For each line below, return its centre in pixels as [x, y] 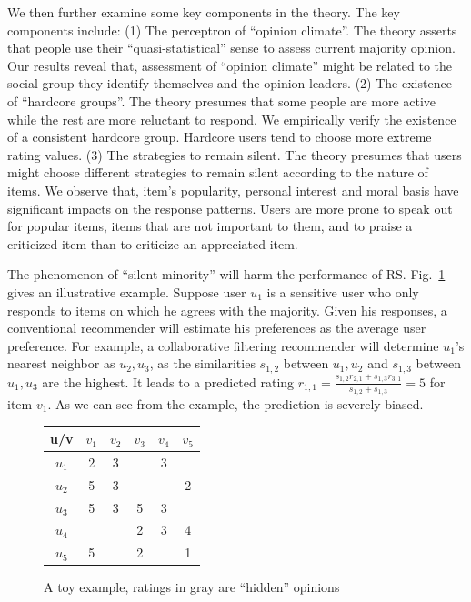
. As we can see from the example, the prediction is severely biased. [235, 403]
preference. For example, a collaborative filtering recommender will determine [223, 345]
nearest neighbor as [61, 363]
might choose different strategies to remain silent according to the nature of [218, 172]
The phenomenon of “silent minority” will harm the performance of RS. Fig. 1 [226, 274]
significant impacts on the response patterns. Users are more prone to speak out [230, 208]
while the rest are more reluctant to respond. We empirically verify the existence [232, 119]
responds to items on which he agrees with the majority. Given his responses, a [227, 310]
